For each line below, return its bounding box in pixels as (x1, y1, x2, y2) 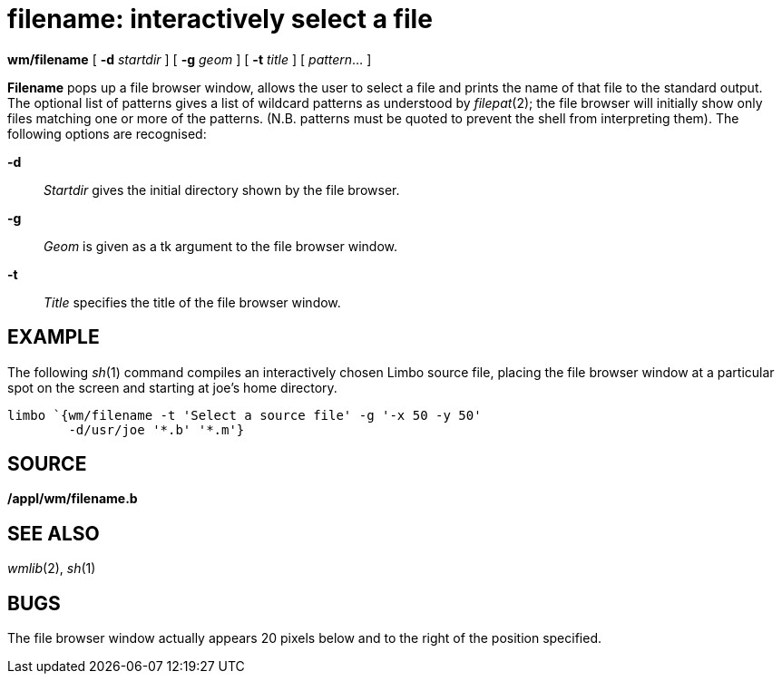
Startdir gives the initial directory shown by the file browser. (44, 181, 400, 198)
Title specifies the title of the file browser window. (44, 294, 341, 310)
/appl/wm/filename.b (7, 491, 138, 507)
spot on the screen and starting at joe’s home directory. (7, 379, 337, 395)
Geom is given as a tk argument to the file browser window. (44, 238, 397, 254)
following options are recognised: (7, 125, 207, 141)
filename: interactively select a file (7, 4, 433, 34)
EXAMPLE (7, 326, 100, 349)
